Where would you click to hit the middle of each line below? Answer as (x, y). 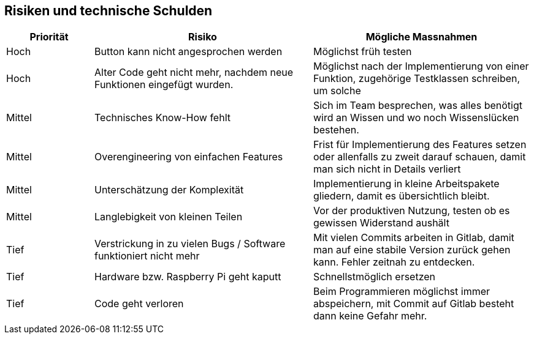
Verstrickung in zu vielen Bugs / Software (190, 244)
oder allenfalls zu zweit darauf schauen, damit (419, 157)
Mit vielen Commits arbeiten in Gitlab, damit (414, 238)
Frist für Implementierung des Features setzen (420, 145)
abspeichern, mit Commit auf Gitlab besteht (414, 304)
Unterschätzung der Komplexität (169, 190)
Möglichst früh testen (362, 52)
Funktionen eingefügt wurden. (164, 85)
